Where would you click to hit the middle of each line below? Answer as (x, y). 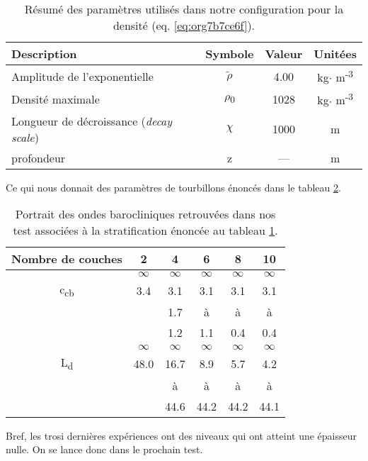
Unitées (335, 54)
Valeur (284, 54)
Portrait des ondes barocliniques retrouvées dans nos (145, 214)
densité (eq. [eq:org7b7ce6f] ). (184, 25)
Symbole (230, 54)
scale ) (25, 137)
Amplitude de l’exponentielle (82, 76)
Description (44, 54)
